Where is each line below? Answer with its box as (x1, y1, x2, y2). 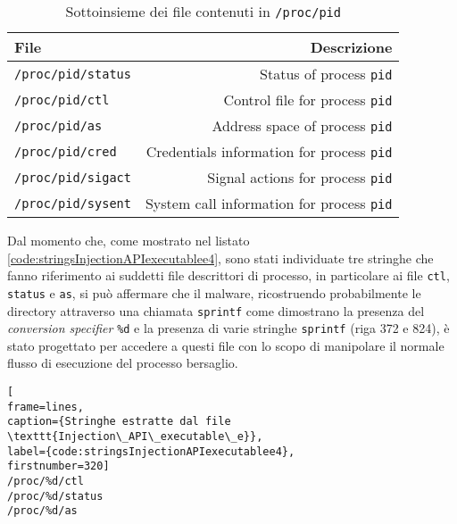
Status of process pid (260, 63, 393, 84)
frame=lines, (7, 400, 84, 413)
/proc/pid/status (14, 66, 131, 81)
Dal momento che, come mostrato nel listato (7, 231, 250, 249)
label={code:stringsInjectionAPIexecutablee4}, (7, 445, 295, 458)
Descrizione (310, 37, 393, 57)
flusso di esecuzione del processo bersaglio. (7, 353, 238, 372)
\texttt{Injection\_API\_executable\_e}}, (7, 429, 263, 443)
